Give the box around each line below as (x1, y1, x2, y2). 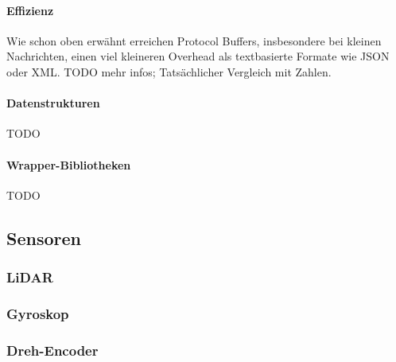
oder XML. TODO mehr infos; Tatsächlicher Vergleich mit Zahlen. (6, 63, 332, 80)
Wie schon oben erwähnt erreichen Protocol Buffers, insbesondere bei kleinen (6, 32, 382, 49)
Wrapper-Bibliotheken (6, 156, 131, 173)
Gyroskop (6, 303, 69, 323)
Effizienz (6, 2, 54, 18)
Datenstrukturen (6, 95, 100, 111)
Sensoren (6, 225, 81, 250)
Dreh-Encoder (6, 340, 99, 360)
